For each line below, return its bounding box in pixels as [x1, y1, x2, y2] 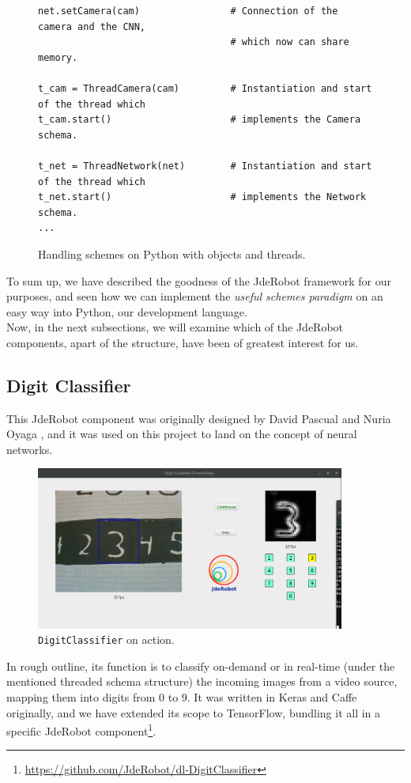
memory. [38, 51, 78, 63]
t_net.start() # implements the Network [38, 191, 367, 203]
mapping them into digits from [6, 689, 156, 705]
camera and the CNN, [38, 21, 146, 32]
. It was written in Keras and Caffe [187, 689, 357, 705]
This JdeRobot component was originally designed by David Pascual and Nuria [6, 410, 391, 426]
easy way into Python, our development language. [6, 303, 247, 320]
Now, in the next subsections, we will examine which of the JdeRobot [6, 319, 344, 335]
